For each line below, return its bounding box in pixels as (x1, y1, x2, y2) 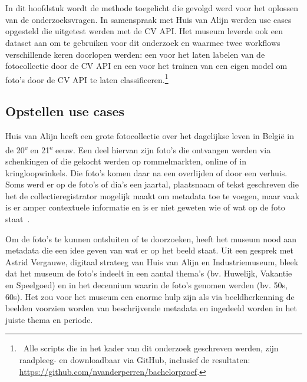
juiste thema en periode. (5, 313, 93, 325)
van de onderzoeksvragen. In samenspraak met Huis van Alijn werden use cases (5, 13, 292, 25)
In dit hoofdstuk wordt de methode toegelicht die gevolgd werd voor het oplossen (5, 2, 298, 14)
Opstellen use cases (5, 102, 125, 120)
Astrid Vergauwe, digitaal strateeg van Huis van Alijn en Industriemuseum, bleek (5, 255, 299, 268)
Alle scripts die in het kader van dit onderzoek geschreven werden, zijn (23, 342, 279, 354)
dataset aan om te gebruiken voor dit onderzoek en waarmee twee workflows (5, 36, 280, 48)
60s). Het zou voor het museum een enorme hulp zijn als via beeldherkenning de (5, 290, 295, 302)
